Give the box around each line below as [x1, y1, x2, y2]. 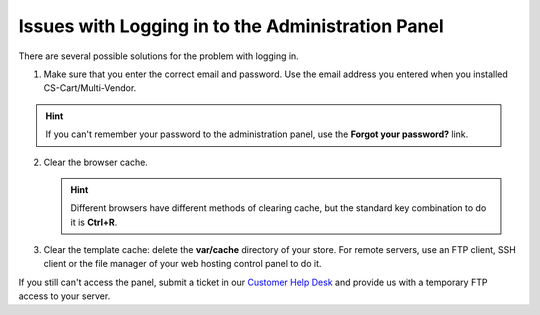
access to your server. [18, 290, 111, 302]
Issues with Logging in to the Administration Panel [18, 15, 444, 37]
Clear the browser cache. [43, 156, 149, 168]
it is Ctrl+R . [70, 216, 118, 228]
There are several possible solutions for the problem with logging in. [18, 50, 299, 62]
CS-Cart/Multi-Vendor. [43, 82, 137, 94]
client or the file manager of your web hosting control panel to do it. [43, 258, 322, 270]
